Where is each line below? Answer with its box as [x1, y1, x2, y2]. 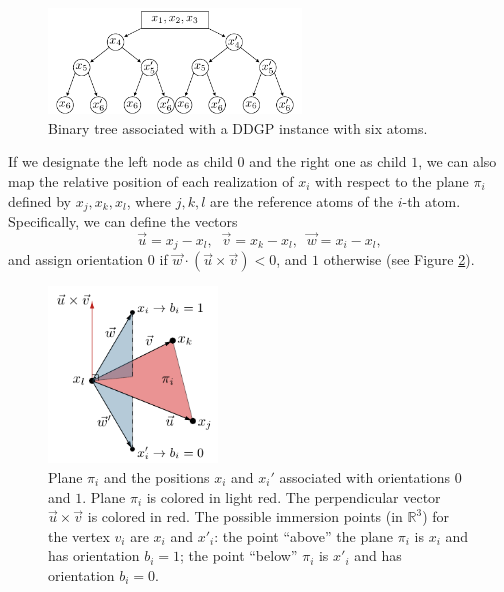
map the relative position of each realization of [8, 171, 294, 192]
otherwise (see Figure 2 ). [323, 249, 475, 270]
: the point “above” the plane [214, 525, 394, 546]
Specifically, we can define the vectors [8, 211, 238, 232]
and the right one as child [249, 151, 407, 172]
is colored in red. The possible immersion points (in [87, 506, 403, 527]
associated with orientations [279, 467, 451, 487]
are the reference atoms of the [210, 190, 393, 211]
